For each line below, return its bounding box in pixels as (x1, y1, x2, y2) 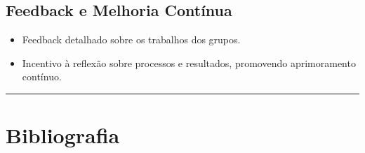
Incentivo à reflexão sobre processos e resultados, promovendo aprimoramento (22, 55, 356, 70)
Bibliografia (6, 121, 120, 150)
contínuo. (22, 69, 62, 84)
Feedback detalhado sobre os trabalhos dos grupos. (22, 32, 241, 47)
